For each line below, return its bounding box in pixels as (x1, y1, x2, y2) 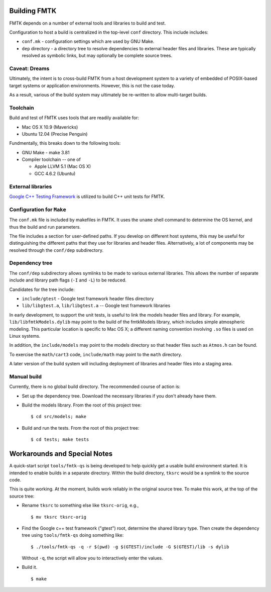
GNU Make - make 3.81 (22, 149, 70, 155)
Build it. (22, 564, 38, 570)
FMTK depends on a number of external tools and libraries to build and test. (9, 20, 166, 26)
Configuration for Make (9, 206, 66, 213)
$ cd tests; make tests (31, 437, 89, 442)
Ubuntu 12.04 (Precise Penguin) (22, 131, 88, 137)
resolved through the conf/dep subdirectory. (9, 247, 104, 253)
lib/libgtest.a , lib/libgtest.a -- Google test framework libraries (22, 303, 171, 309)
